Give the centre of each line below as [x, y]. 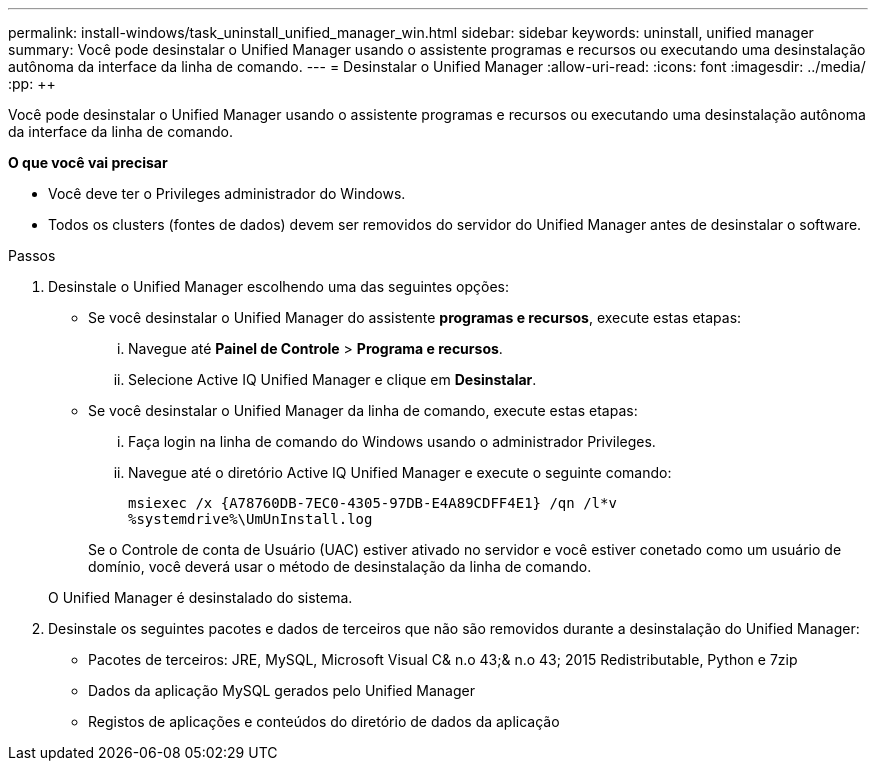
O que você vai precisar [88, 162]
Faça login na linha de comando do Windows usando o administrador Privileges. [392, 441]
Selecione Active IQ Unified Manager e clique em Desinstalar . [332, 379]
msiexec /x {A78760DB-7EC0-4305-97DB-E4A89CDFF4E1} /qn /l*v [372, 503]
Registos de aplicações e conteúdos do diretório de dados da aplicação [324, 721]
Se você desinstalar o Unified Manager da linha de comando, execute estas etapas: [363, 410]
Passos [32, 255]
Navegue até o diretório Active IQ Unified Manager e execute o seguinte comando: [400, 472]
